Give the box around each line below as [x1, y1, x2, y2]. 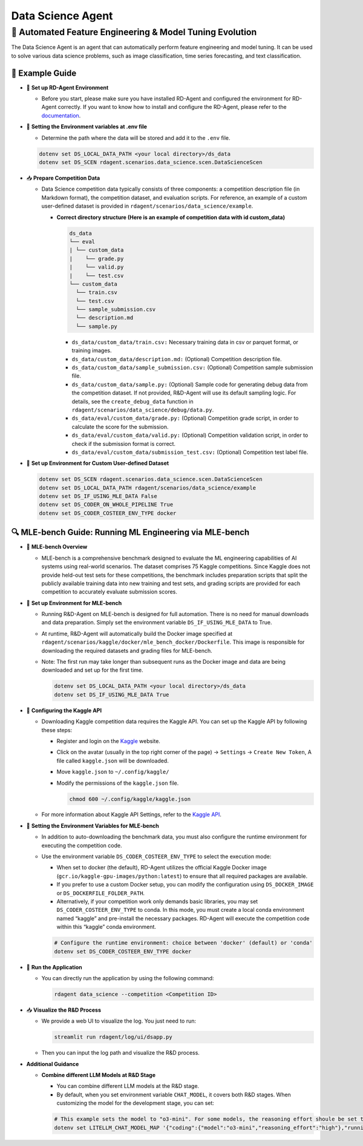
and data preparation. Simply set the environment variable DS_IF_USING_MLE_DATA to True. [41, 619, 272, 626]
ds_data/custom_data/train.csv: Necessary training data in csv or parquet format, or [71, 338, 299, 345]
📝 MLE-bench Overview [26, 543, 88, 551]
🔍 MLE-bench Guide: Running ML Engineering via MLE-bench [11, 527, 250, 538]
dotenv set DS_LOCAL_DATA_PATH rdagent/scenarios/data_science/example [39, 484, 257, 491]
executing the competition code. [41, 842, 122, 849]
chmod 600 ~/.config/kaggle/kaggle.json [69, 796, 191, 802]
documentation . [41, 112, 81, 119]
